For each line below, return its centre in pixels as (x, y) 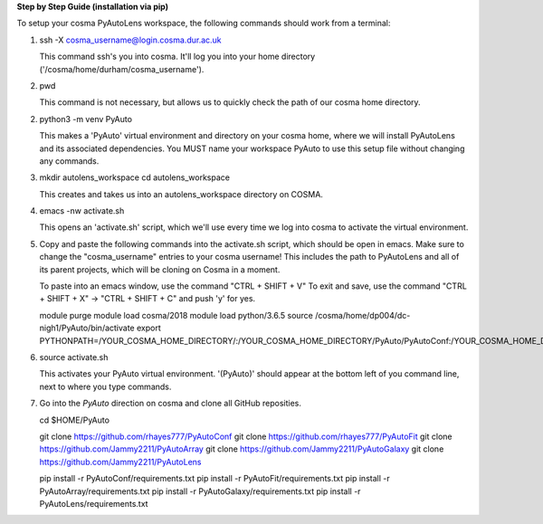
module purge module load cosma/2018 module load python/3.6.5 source (176, 315)
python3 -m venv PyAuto (86, 119)
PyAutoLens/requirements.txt (94, 503)
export (149, 328)
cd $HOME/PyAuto (75, 420)
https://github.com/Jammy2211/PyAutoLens (120, 462)
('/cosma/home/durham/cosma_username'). (122, 69)
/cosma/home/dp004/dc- (363, 315)
